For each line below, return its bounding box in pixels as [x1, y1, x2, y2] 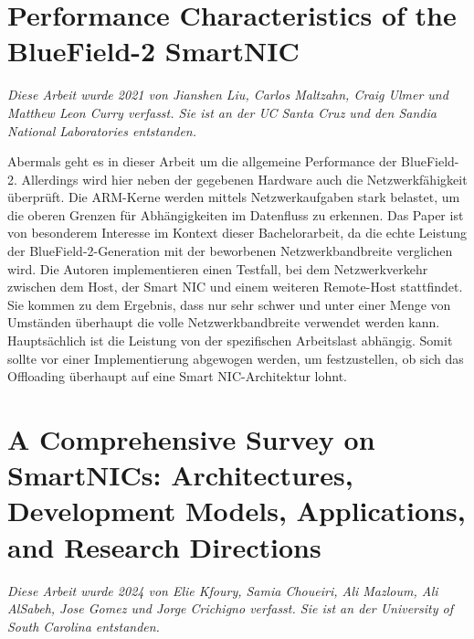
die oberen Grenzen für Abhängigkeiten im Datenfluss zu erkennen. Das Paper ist [7, 205, 464, 224]
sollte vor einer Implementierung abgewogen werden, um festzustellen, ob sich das [7, 348, 464, 367]
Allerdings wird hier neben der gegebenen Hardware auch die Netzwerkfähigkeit [21, 169, 468, 188]
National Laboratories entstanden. [7, 121, 197, 140]
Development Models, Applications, [7, 492, 466, 529]
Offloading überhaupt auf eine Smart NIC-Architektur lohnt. [7, 367, 347, 386]
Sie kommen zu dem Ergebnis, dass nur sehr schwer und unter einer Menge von [7, 294, 451, 314]
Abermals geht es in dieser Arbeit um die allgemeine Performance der [7, 152, 397, 171]
